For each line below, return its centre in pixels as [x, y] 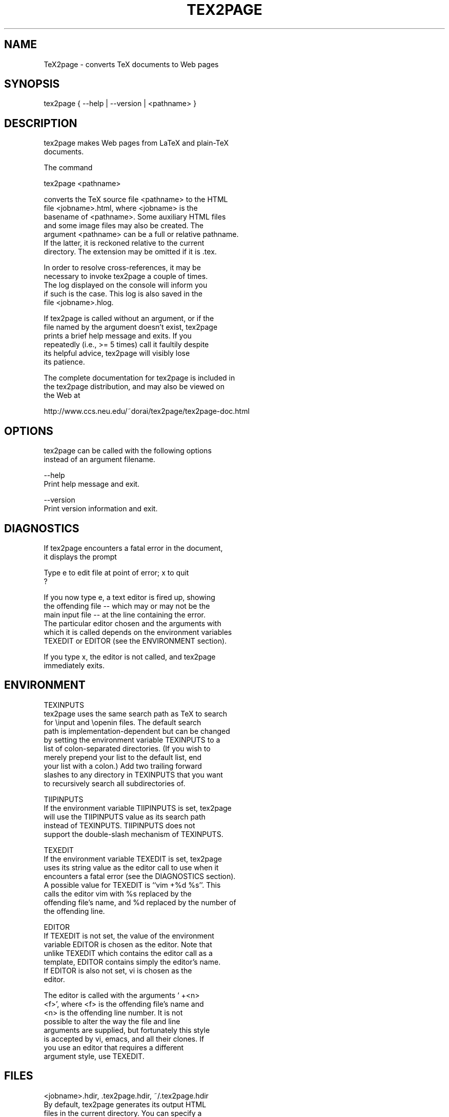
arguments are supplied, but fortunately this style [127, 1030]
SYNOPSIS [32, 84]
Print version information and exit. [101, 509]
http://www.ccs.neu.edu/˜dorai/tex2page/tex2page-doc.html [147, 411]
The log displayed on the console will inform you [126, 285]
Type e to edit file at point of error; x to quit [116, 572]
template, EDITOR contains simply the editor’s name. [132, 962]
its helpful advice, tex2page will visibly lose [117, 353]
